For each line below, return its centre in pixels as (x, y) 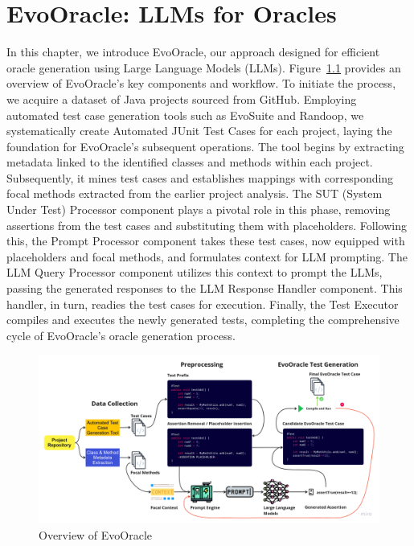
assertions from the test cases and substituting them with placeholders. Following (207, 225)
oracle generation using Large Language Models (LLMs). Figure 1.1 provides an (204, 67)
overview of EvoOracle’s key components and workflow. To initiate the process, (201, 83)
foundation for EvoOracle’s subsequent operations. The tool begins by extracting (205, 146)
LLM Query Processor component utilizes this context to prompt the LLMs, (195, 272)
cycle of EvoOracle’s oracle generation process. (121, 335)
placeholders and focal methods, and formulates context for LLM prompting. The (207, 256)
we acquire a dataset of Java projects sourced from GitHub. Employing (182, 99)
